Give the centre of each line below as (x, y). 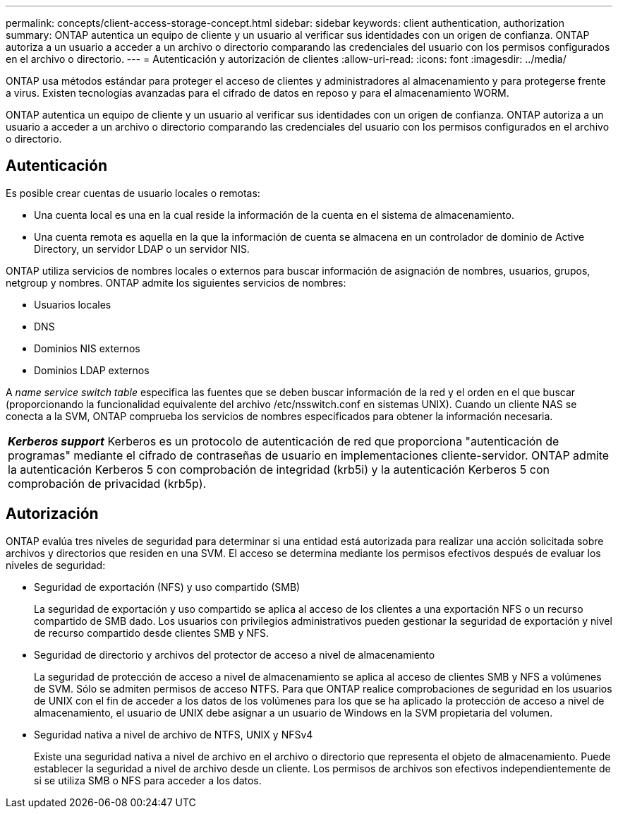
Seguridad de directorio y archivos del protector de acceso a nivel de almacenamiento (235, 654)
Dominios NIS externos (87, 348)
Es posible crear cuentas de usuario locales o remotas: (133, 193)
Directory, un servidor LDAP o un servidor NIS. (142, 249)
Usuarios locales (73, 304)
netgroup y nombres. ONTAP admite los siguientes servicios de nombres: (176, 282)
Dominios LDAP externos (92, 370)
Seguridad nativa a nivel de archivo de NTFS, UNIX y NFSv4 (174, 734)
